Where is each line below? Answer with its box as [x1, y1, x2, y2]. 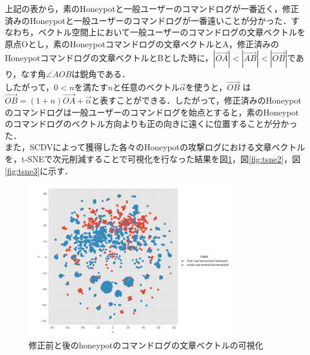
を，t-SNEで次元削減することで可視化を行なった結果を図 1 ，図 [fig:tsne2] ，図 [5, 152, 300, 165]
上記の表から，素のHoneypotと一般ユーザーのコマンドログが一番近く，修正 [5, 2, 299, 14]
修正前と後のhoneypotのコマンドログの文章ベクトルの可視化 [29, 338, 263, 351]
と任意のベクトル [112, 81, 180, 93]
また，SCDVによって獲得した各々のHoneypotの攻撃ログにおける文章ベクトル [5, 141, 305, 153]
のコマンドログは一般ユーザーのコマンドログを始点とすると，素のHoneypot [5, 105, 299, 118]
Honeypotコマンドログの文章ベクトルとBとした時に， [5, 51, 213, 64]
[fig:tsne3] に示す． [5, 164, 73, 177]
